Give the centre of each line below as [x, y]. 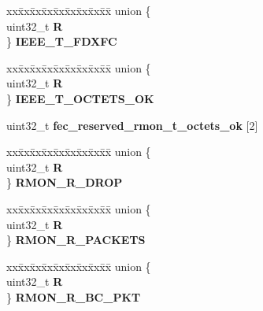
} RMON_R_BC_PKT [74, 296]
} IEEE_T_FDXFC [62, 41]
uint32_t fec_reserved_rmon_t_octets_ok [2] [132, 125]
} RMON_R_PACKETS [76, 240]
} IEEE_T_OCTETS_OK [80, 98]
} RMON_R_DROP [65, 182]
